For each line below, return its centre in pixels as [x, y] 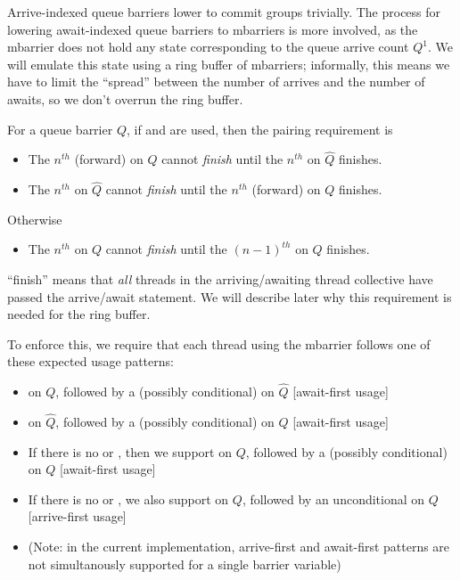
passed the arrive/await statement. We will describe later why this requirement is [230, 296]
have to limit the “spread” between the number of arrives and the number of [216, 82]
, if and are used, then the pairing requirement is [259, 129]
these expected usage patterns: [90, 361]
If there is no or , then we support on [130, 451]
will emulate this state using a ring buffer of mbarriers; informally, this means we [229, 64]
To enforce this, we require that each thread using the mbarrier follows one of [219, 343]
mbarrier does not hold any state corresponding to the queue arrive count [208, 47]
